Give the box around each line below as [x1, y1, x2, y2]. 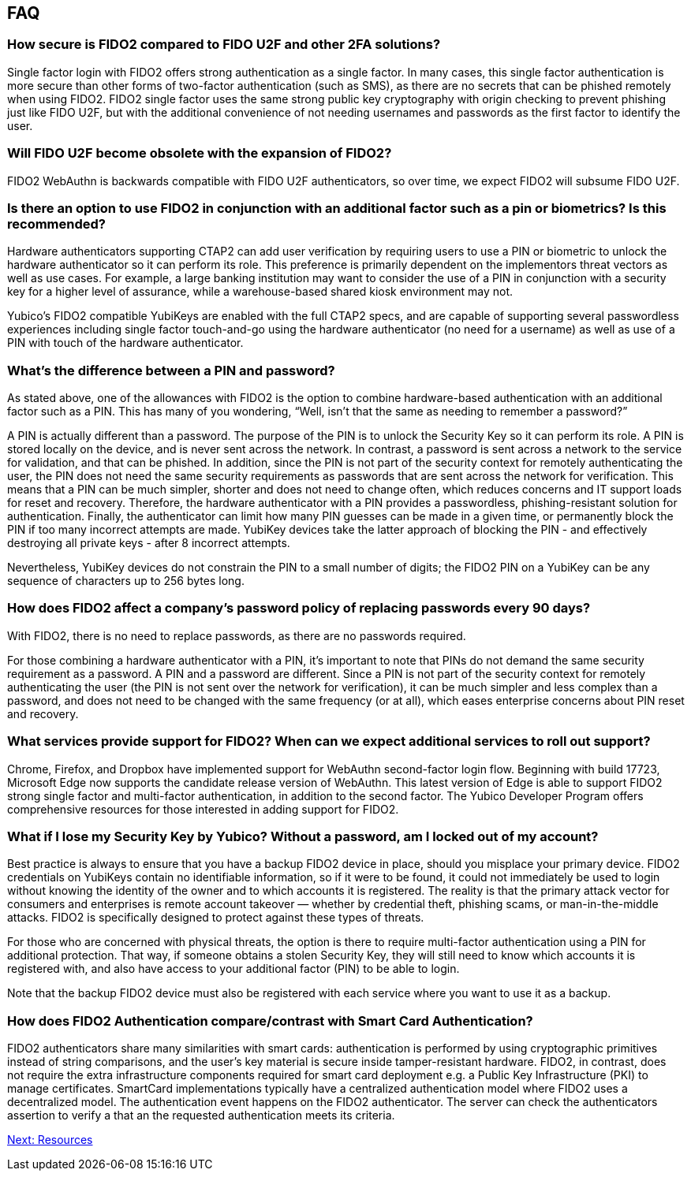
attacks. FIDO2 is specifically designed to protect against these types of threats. [7, 911, 424, 925]
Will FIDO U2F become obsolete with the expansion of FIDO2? [7, 145, 392, 162]
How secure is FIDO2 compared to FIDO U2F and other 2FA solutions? [7, 36, 441, 53]
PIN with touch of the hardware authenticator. [7, 336, 244, 350]
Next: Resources [7, 1133, 93, 1147]
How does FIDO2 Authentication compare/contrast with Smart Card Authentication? [7, 1012, 533, 1029]
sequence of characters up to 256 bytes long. [7, 574, 245, 588]
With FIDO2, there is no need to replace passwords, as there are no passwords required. [7, 628, 466, 643]
